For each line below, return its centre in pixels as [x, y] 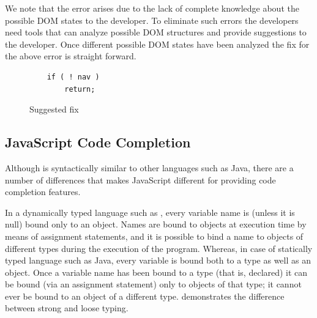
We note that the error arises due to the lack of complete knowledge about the [152, 8]
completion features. [43, 192]
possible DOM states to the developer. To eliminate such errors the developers [152, 20]
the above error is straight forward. [71, 56]
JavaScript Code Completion [98, 142]
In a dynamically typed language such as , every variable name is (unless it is [150, 212]
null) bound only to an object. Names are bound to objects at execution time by [156, 224]
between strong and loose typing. [67, 308]
